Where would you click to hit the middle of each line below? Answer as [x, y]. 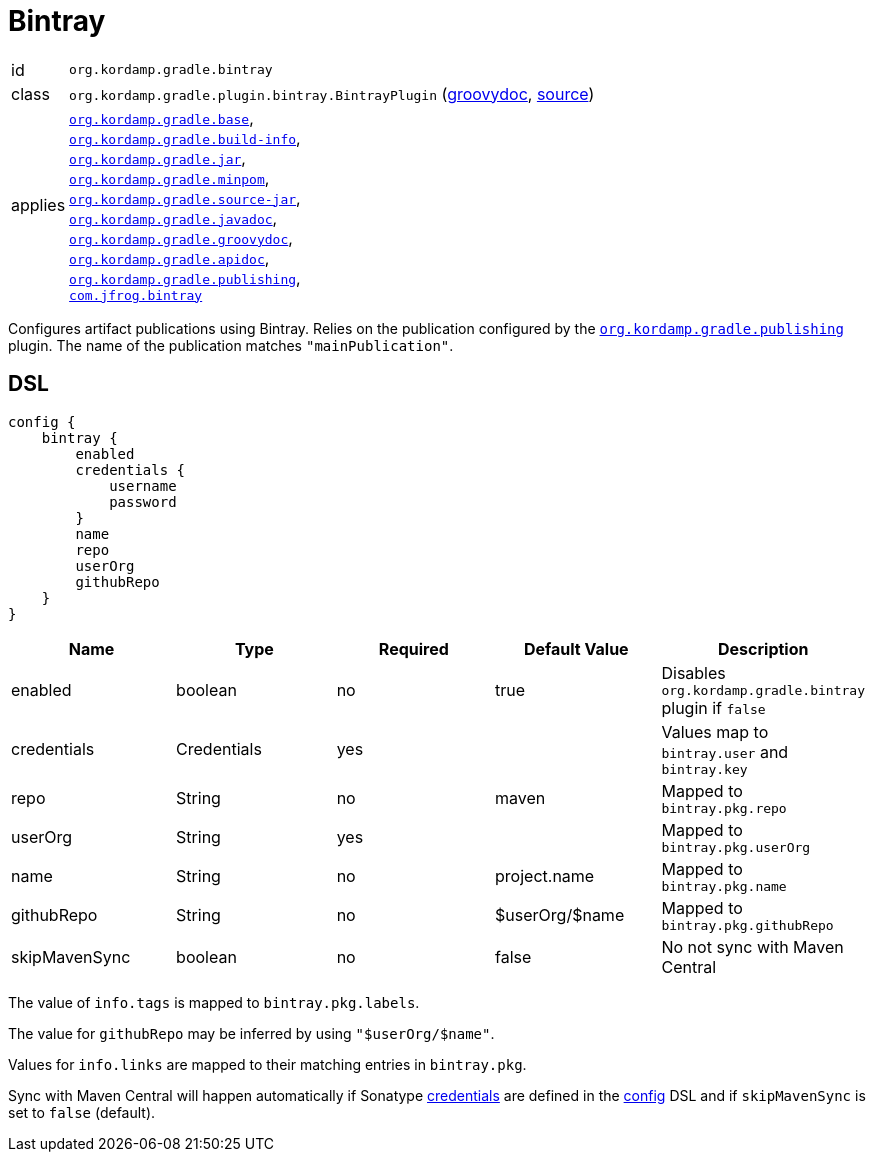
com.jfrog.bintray [136, 295]
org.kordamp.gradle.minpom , [169, 177]
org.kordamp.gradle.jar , [157, 157]
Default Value [576, 648]
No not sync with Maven [752, 946]
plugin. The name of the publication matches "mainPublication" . [231, 345]
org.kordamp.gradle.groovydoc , [181, 237]
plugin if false [713, 707]
